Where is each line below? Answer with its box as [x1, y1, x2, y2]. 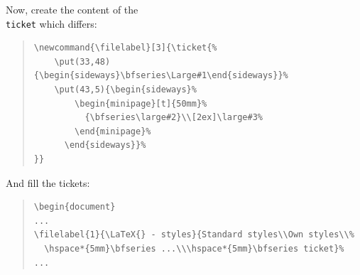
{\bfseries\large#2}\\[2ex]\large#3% [84, 112, 263, 123]
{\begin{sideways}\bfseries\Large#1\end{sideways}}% [33, 70, 288, 81]
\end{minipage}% [75, 126, 151, 136]
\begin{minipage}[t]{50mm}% [75, 98, 207, 109]
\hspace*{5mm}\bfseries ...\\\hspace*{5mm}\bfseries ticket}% [44, 243, 344, 254]
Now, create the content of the [6, 2, 138, 16]
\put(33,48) [54, 56, 111, 67]
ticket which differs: [6, 16, 97, 31]
